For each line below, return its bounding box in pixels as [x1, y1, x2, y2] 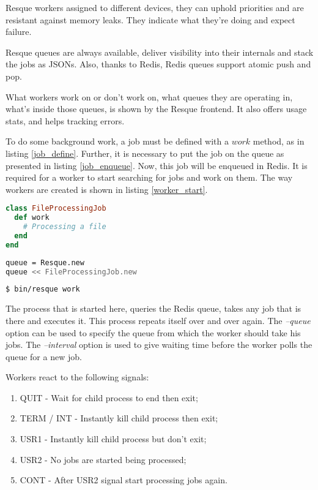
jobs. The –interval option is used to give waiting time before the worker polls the [6, 338, 312, 351]
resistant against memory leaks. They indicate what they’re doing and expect [6, 13, 295, 26]
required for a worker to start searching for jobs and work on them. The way [6, 171, 293, 184]
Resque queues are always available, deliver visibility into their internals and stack [6, 45, 314, 58]
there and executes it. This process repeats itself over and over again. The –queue [6, 314, 311, 326]
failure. [6, 25, 32, 38]
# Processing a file [23, 222, 106, 232]
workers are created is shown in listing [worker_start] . [6, 183, 208, 195]
